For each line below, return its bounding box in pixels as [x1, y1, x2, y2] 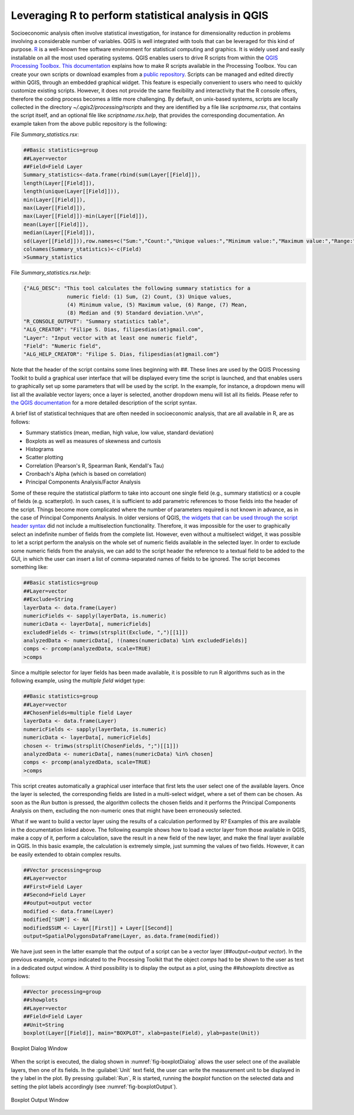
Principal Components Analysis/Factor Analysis [25, 478, 141, 486]
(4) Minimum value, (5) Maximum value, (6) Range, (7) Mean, [67, 301, 248, 308]
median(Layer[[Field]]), [23, 229, 96, 236]
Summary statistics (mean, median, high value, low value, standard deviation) [25, 429, 214, 436]
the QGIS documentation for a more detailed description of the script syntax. [11, 399, 198, 406]
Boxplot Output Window [11, 1096, 69, 1103]
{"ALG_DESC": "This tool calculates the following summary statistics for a [23, 285, 251, 292]
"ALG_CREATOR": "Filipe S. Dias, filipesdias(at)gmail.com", [23, 326, 204, 333]
